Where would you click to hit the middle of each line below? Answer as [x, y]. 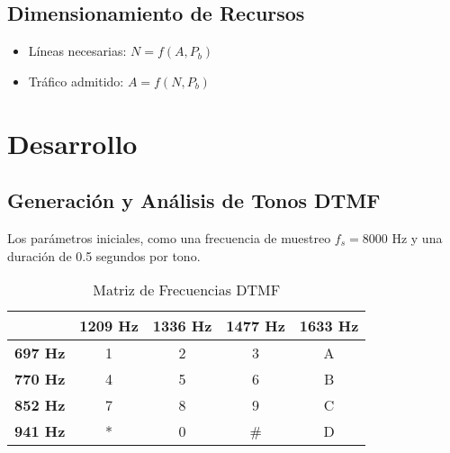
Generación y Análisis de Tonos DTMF [194, 200]
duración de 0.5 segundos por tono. [104, 255]
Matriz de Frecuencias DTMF [187, 290]
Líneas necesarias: [77, 51]
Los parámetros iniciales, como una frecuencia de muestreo [169, 237]
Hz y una [417, 237]
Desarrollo [72, 143]
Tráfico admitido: [76, 81]
